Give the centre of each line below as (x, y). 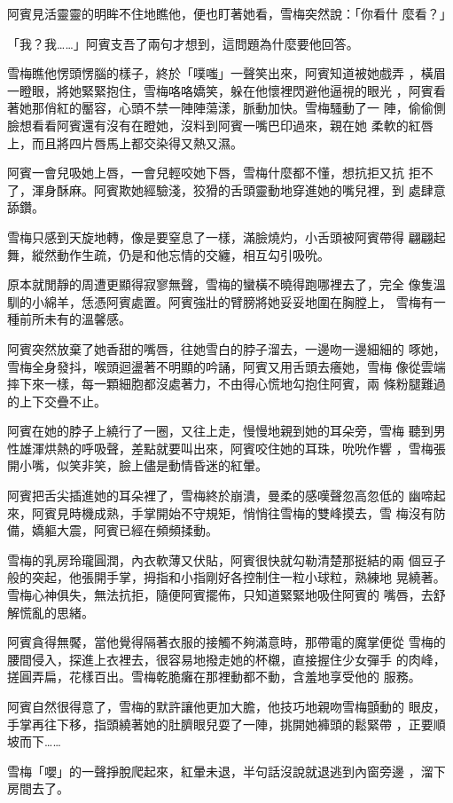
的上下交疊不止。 (57, 401)
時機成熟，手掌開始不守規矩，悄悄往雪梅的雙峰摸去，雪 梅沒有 (251, 512)
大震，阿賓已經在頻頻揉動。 (137, 530)
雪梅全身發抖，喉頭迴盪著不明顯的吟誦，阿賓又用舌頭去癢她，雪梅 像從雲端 (226, 366)
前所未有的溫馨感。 (75, 319)
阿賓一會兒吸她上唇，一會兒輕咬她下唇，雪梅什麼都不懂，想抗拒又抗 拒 (214, 173)
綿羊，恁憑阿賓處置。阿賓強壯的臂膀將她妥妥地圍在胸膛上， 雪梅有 (238, 301)
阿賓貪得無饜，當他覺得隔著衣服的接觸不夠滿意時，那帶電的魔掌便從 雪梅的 (226, 642)
